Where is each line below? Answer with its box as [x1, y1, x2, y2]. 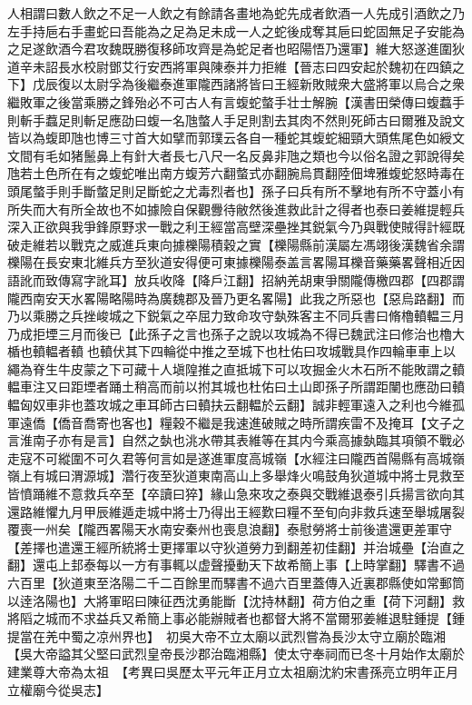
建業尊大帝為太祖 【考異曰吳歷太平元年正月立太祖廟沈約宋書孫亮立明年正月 [7, 661, 458, 680]
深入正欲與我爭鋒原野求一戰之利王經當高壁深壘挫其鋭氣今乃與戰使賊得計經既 [7, 217, 465, 236]
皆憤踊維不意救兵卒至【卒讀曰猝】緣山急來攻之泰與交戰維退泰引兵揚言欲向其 [7, 484, 465, 503]
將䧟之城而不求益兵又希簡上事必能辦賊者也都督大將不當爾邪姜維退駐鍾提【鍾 [7, 609, 465, 628]
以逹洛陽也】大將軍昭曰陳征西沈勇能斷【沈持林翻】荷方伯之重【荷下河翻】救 [7, 591, 465, 610]
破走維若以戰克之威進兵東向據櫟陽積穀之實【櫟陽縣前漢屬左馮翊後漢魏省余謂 [7, 234, 465, 253]
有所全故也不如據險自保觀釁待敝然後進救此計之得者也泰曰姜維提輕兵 [57, 199, 465, 218]
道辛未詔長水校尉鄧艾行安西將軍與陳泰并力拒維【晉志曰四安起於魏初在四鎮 [7, 56, 452, 75]
